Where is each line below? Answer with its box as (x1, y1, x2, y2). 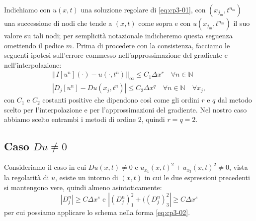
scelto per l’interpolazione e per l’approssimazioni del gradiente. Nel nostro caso (4, 104, 247, 114)
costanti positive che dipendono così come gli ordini (42, 95, 199, 105)
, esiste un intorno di (55, 172, 118, 183)
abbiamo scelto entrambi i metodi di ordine (4, 114, 136, 124)
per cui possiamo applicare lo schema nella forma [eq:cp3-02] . (4, 207, 190, 218)
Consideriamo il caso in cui (4, 162, 86, 172)
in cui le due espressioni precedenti (144, 172, 250, 183)
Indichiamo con (4, 4, 51, 14)
